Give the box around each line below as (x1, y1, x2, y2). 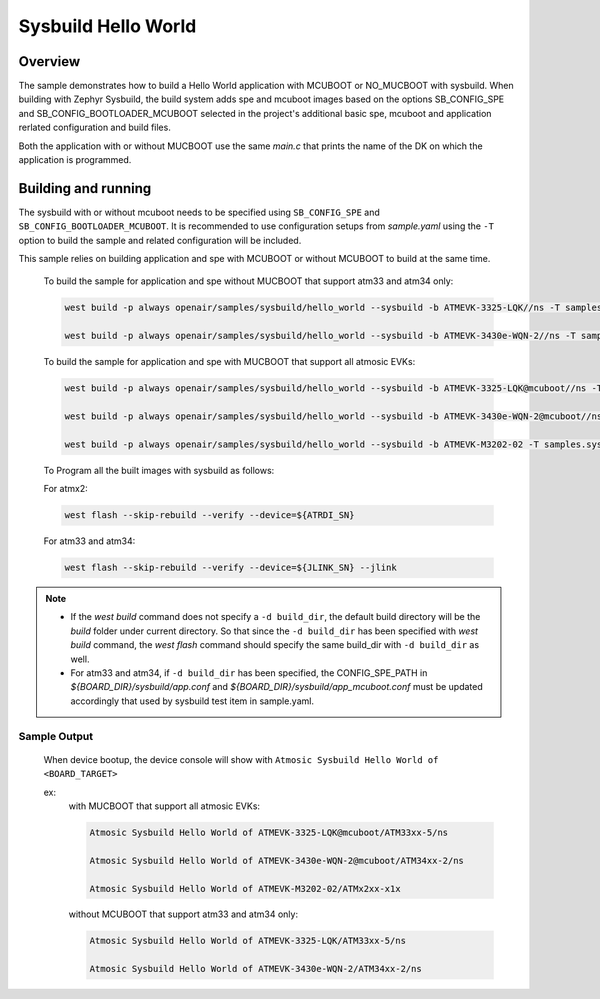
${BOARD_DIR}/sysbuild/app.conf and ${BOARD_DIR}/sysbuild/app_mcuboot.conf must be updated (70, 681, 484, 693)
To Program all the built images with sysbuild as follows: (43, 464, 275, 476)
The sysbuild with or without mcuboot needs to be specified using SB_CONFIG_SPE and (18, 206, 380, 218)
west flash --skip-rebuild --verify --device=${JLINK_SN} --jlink (64, 562, 397, 574)
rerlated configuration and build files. (18, 121, 172, 134)
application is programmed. (18, 154, 132, 166)
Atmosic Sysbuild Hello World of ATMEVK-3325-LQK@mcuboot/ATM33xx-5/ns (89, 826, 449, 838)
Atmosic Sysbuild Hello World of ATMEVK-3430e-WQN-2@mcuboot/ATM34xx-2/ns (89, 855, 465, 866)
